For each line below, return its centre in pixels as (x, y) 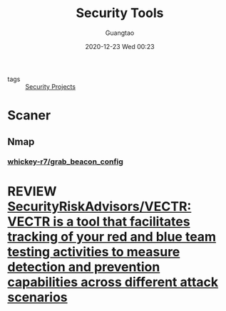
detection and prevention (84, 267)
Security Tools (120, 13)
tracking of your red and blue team (112, 237)
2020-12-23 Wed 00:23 (120, 46)
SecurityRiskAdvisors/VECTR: (99, 206)
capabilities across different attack (113, 282)
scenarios (37, 297)
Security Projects (51, 86)
